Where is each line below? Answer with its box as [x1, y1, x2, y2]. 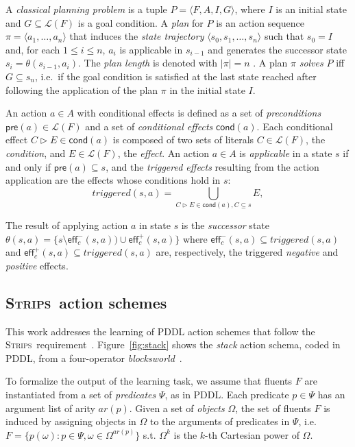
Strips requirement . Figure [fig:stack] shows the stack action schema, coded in [5, 337, 341, 352]
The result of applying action [5, 218, 128, 232]
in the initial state [169, 82, 245, 97]
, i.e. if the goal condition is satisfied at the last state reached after [34, 69, 317, 83]
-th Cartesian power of [205, 427, 299, 442]
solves [299, 56, 323, 70]
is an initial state [276, 2, 347, 16]
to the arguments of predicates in [149, 414, 290, 428]
